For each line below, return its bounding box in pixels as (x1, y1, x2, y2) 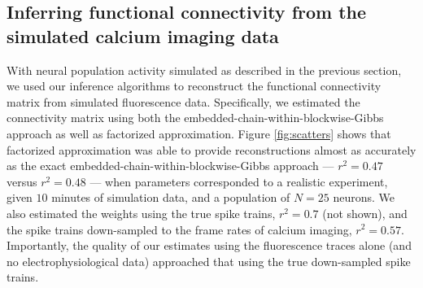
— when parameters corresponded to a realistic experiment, (89, 172, 388, 190)
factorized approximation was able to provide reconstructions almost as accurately (7, 141, 416, 158)
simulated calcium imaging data (7, 23, 279, 48)
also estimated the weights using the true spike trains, (7, 204, 276, 221)
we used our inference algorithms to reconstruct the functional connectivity (7, 77, 382, 94)
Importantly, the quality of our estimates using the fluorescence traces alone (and (7, 237, 412, 254)
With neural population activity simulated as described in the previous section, (7, 61, 402, 78)
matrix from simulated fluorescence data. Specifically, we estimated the (7, 93, 360, 110)
